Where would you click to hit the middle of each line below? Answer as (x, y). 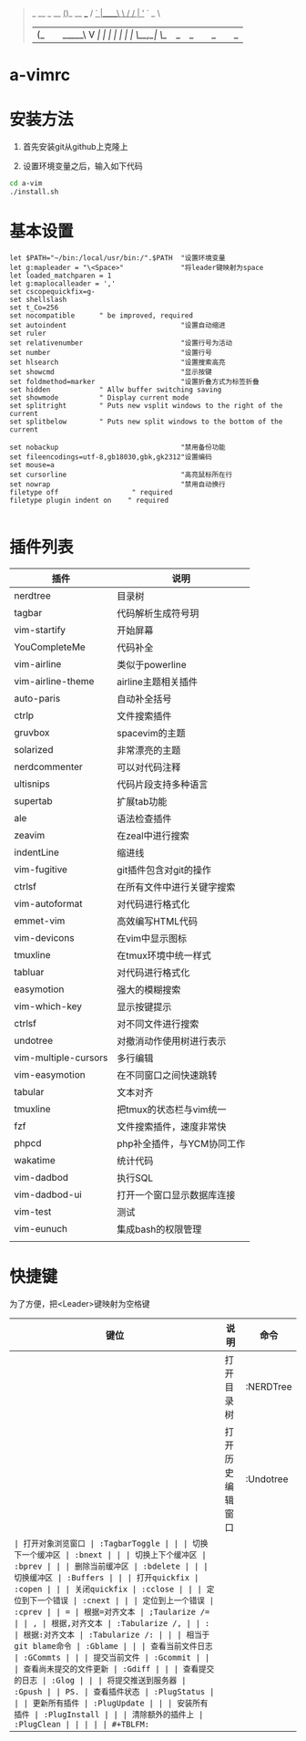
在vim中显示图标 (152, 938)
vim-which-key (48, 1006)
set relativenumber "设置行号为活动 (121, 343)
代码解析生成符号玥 (158, 613)
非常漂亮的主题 (149, 750)
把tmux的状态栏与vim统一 (172, 1110)
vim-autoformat (48, 903)
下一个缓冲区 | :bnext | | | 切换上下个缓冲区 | (110, 1554)
